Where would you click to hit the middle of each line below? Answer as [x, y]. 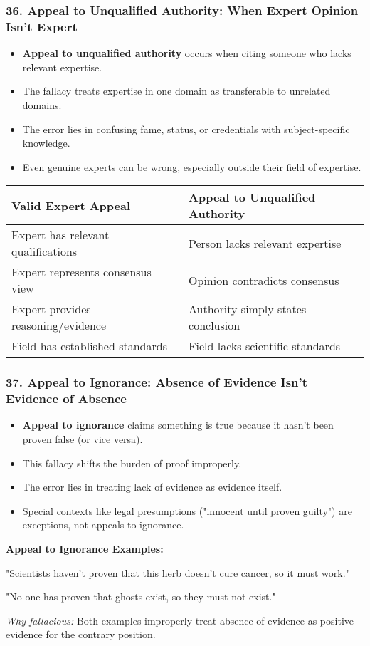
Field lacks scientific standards [265, 346]
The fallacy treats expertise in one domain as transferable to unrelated [176, 91]
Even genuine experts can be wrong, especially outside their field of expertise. [192, 166]
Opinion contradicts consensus [264, 280]
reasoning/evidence [59, 325]
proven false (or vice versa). [83, 439]
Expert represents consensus [81, 272]
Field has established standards [89, 346]
